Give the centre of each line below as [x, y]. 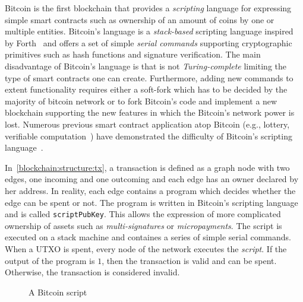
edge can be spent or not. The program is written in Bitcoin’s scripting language [151, 202]
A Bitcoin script [58, 292]
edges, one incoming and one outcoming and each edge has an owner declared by [152, 179]
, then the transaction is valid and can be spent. [189, 260]
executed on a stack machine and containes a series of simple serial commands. [148, 237]
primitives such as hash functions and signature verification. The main [133, 54]
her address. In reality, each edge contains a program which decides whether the [150, 190]
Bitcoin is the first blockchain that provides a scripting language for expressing [148, 8]
